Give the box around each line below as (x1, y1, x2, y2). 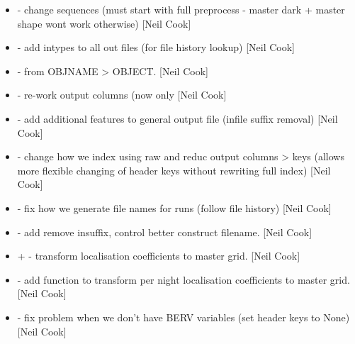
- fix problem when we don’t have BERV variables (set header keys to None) (17, 309, 350, 324)
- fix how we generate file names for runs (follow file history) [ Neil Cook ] (17, 200, 332, 215)
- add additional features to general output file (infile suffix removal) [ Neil (17, 111, 338, 126)
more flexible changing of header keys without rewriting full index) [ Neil (17, 162, 331, 177)
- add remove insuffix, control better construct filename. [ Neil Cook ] (17, 224, 312, 239)
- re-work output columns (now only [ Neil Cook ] (17, 87, 227, 102)
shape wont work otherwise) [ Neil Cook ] (17, 16, 191, 30)
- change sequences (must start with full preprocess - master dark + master (17, 2, 345, 16)
